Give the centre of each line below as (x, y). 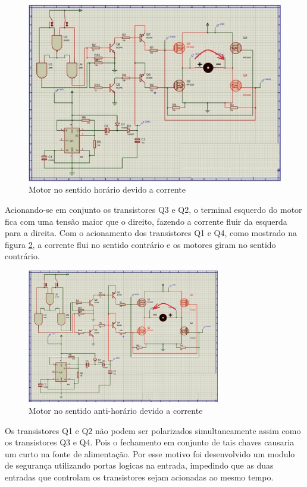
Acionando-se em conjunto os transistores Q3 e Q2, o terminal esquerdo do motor (153, 210)
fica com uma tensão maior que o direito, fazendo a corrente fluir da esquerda (146, 221)
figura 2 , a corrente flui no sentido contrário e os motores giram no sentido (140, 244)
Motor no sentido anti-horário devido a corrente (116, 411)
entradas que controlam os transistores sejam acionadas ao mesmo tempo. (139, 477)
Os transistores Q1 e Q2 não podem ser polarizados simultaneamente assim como (153, 430)
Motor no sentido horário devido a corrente (107, 189)
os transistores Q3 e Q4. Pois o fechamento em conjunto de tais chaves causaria (150, 442)
